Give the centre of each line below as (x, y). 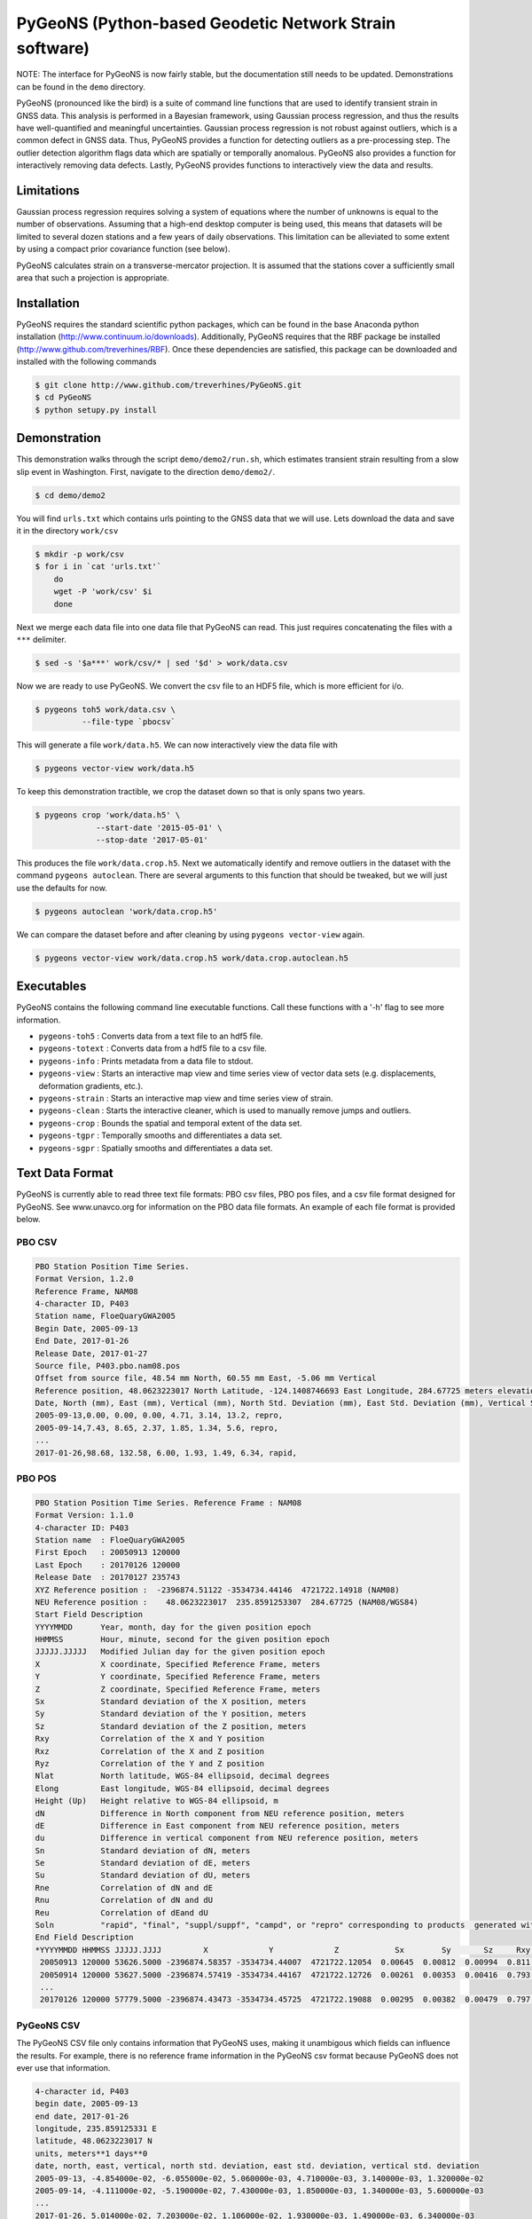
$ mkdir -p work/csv (79, 554)
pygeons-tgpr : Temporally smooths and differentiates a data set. (160, 1135)
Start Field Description (89, 1615)
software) (53, 48)
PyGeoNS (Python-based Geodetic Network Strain (206, 23)
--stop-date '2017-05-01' (152, 840)
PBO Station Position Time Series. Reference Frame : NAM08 (168, 1503)
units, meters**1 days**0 (91, 2153)
